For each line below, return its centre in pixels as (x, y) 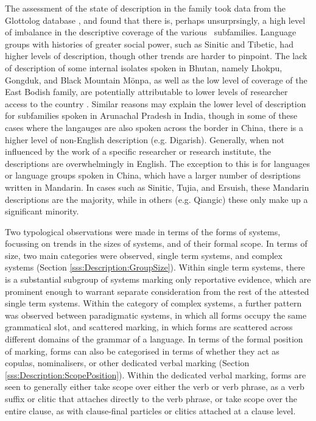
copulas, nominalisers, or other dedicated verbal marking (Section (127, 363)
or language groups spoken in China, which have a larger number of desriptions (153, 175)
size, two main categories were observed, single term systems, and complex (144, 255)
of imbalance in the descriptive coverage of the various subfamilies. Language (151, 32)
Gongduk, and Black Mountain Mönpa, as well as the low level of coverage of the (156, 80)
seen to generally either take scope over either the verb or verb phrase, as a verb (155, 387)
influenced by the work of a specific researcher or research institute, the (138, 151)
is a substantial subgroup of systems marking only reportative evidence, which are (158, 279)
